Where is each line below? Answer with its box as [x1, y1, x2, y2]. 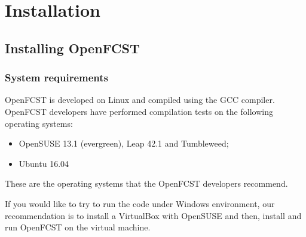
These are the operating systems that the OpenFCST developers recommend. [5, 177, 288, 190]
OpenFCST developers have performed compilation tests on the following [5, 105, 273, 117]
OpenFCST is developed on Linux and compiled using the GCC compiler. [5, 93, 275, 106]
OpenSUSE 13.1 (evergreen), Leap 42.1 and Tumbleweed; [19, 137, 229, 150]
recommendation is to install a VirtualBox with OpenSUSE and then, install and [5, 209, 302, 221]
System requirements [5, 70, 108, 85]
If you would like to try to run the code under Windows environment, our [5, 197, 275, 209]
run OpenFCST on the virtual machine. [5, 221, 151, 233]
